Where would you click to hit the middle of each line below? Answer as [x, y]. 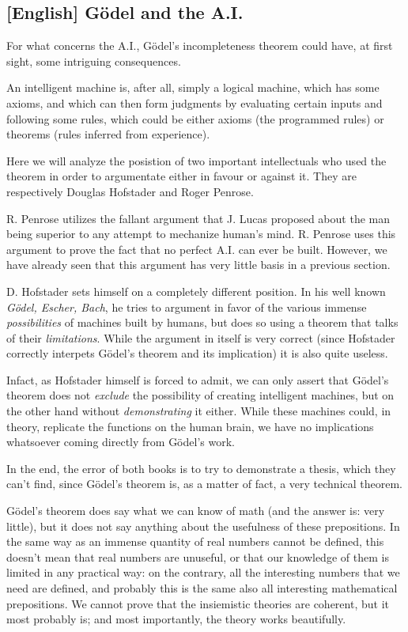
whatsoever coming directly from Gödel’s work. [121, 442]
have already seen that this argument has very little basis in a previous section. [198, 265]
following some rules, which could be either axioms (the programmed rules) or [195, 118]
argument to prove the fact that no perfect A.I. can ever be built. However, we [197, 249]
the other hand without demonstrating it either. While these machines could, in [199, 411]
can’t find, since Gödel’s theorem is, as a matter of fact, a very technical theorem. [205, 484]
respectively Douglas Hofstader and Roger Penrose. [130, 191]
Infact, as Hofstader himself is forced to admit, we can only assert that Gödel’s [198, 379]
